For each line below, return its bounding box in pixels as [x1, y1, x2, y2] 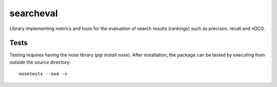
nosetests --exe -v [18, 71, 68, 77]
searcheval [9, 8, 58, 19]
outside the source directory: [9, 59, 71, 65]
